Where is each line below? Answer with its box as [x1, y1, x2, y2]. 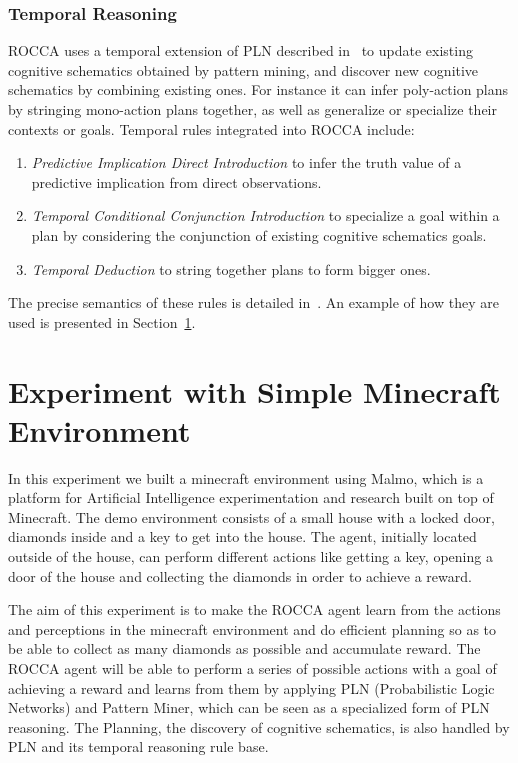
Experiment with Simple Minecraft [8, 370, 501, 411]
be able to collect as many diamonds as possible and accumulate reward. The [8, 638, 481, 659]
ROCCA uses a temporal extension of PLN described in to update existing [8, 40, 473, 61]
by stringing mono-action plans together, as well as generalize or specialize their [8, 99, 497, 119]
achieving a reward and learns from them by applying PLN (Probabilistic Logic [8, 677, 495, 698]
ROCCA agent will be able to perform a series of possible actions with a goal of [8, 658, 497, 678]
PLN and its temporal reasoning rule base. [8, 736, 269, 757]
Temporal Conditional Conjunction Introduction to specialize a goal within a [31, 205, 500, 226]
